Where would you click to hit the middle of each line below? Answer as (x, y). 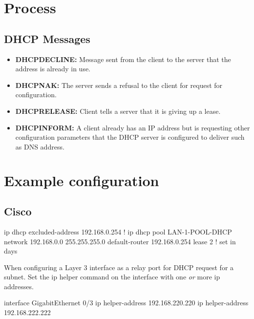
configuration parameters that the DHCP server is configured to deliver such (130, 137)
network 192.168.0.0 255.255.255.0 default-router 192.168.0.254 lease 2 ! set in (120, 241)
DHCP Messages (47, 38)
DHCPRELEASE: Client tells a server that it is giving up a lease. (118, 111)
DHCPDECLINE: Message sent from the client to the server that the (123, 59)
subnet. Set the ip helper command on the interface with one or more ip (112, 277)
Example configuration (82, 180)
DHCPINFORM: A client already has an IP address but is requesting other (133, 127)
